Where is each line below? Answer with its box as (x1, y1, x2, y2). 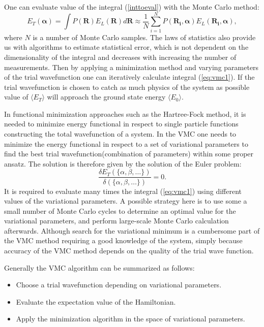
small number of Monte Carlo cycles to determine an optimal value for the (4, 205, 236, 216)
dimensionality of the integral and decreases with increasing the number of (4, 51, 237, 62)
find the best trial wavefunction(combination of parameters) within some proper (4, 148, 254, 159)
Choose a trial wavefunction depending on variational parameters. (16, 279, 222, 290)
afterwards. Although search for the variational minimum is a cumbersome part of (4, 225, 260, 236)
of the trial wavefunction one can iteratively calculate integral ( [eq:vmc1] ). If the (4, 72, 255, 82)
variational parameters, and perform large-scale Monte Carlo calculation (4, 215, 229, 226)
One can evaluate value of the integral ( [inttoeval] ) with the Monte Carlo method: (4, 2, 259, 12)
